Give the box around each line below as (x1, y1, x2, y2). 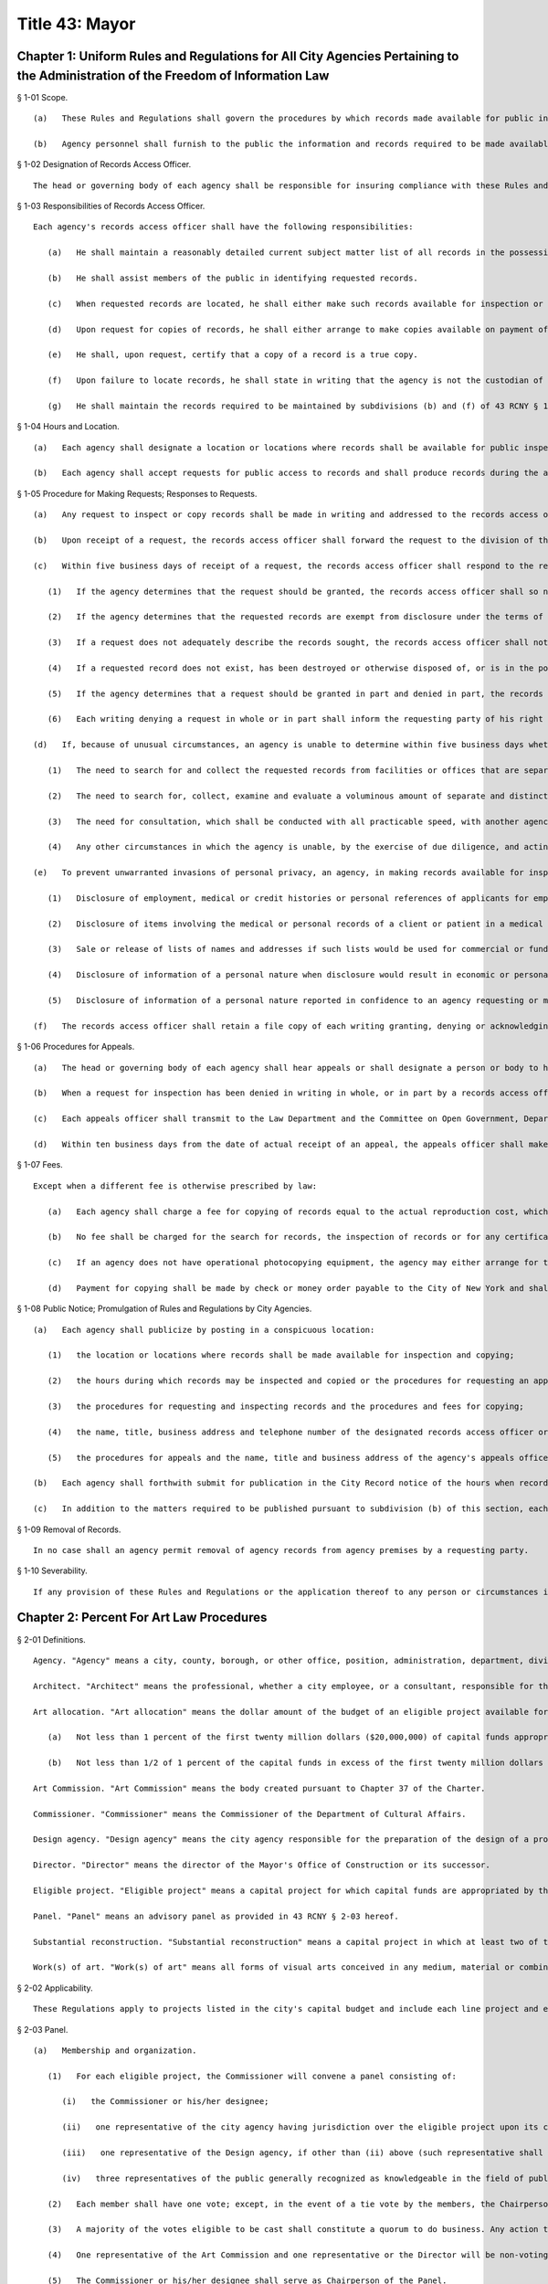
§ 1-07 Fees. (16, 1159, 63, 1170)
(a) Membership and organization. (33, 2045, 197, 2056)
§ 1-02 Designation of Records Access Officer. (16, 159, 192, 170)
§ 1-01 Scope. (16, 91, 68, 102)
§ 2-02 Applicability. (16, 1983, 93, 1993)
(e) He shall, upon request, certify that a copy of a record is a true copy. (47, 350, 419, 360)
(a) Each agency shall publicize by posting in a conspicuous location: (33, 1325, 375, 1335)
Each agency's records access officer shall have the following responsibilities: (33, 222, 414, 232)
